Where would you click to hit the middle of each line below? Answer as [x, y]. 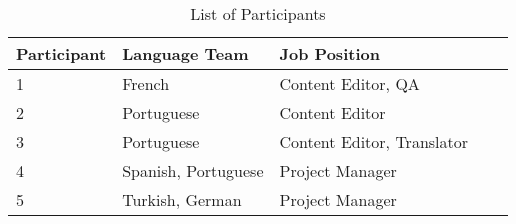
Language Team [185, 53]
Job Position [329, 53]
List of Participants [258, 13]
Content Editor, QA [349, 83]
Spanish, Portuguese [193, 170]
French [146, 83]
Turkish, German [182, 199]
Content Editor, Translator [374, 141]
